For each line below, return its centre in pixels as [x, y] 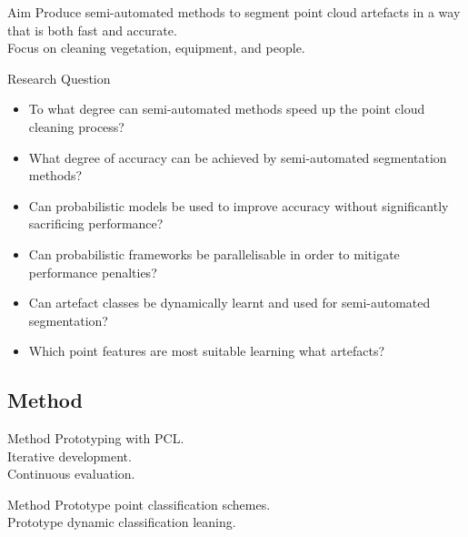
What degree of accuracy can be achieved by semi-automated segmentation [238, 157]
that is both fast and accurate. [92, 30]
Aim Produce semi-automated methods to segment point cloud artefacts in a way [234, 12]
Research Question [59, 78]
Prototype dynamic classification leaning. [122, 522]
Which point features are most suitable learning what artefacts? [207, 351]
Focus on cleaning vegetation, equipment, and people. [156, 48]
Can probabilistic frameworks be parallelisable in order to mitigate [214, 253]
